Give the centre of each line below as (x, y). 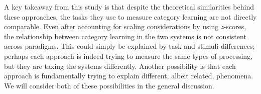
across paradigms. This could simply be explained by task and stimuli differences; (129, 46)
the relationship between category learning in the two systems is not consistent (125, 36)
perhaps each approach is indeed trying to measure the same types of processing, (128, 56)
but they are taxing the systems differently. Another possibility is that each (120, 66)
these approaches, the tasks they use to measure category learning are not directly (130, 16)
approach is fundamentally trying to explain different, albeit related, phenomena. (129, 76)
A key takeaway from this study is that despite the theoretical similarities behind (129, 7)
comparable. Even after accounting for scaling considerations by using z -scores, (125, 26)
